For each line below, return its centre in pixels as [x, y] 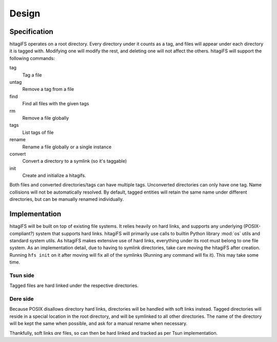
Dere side [22, 299]
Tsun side [22, 275]
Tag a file [32, 75]
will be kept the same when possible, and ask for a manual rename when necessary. [98, 324]
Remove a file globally [46, 118]
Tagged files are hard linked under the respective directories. [74, 286]
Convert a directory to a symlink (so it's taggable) [75, 161]
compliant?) [22, 233]
